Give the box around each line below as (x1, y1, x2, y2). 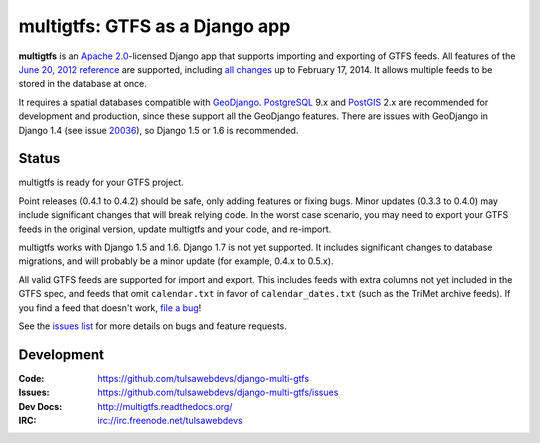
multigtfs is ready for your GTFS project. (18, 176, 184, 189)
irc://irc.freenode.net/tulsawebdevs (97, 415, 244, 426)
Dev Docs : (18, 400, 63, 412)
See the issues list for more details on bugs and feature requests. (18, 320, 287, 332)
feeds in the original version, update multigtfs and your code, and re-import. (18, 223, 332, 235)
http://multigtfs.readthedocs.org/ (97, 400, 233, 412)
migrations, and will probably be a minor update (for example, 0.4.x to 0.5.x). (18, 255, 334, 267)
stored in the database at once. (18, 78, 147, 90)
